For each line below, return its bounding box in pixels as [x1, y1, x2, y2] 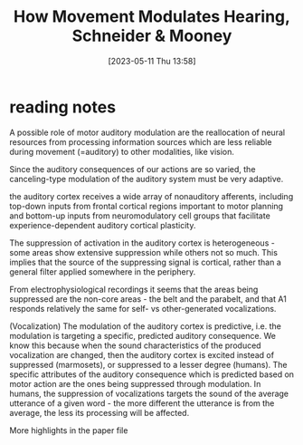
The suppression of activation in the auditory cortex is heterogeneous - [9, 237, 276, 248]
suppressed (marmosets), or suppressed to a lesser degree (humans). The [9, 359, 288, 370]
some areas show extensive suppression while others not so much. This [9, 247, 279, 257]
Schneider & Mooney [71, 25, 232, 46]
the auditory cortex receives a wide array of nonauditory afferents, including [9, 190, 294, 201]
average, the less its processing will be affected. [9, 407, 190, 418]
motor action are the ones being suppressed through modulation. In [9, 378, 261, 389]
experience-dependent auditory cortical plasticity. [9, 219, 196, 230]
